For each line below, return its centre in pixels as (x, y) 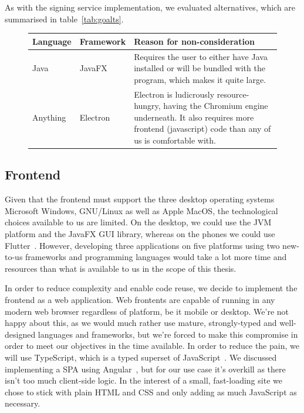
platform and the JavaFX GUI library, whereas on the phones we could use (140, 234)
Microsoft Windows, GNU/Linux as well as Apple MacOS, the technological (141, 210)
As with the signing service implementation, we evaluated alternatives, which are (150, 7)
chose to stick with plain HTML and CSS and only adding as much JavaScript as (151, 392)
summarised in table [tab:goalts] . (64, 19)
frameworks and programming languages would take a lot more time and (156, 257)
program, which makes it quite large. (200, 79)
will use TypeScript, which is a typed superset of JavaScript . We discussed (141, 357)
